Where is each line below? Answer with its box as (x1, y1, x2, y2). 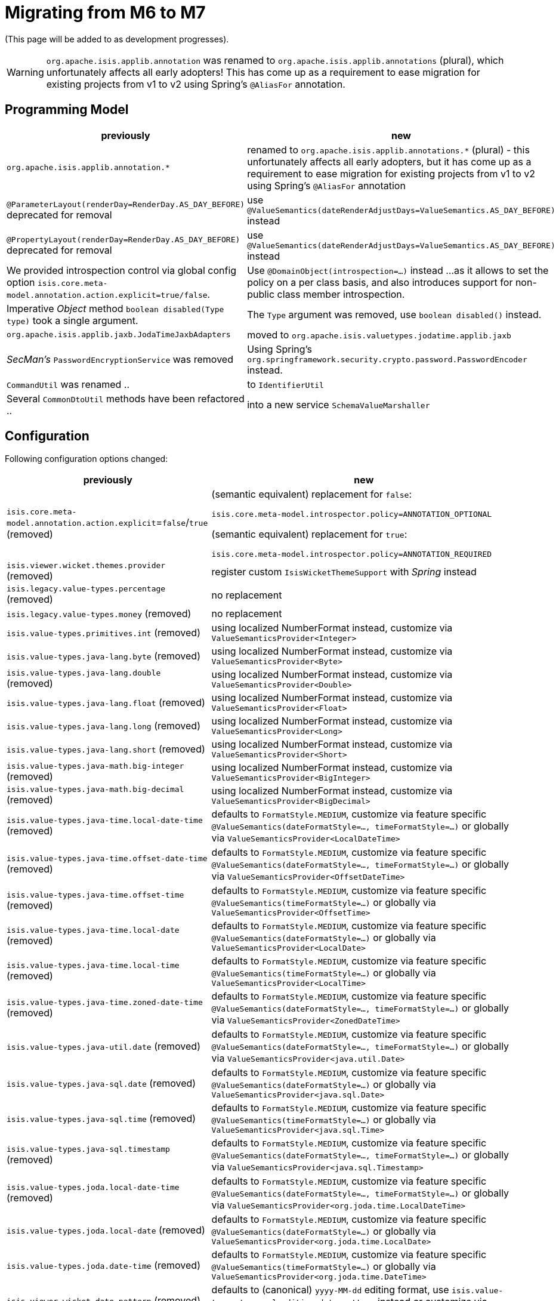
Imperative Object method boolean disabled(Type (7, 302, 224, 315)
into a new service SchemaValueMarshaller (247, 398, 430, 411)
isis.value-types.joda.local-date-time (7, 1182, 180, 1192)
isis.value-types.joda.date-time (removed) (7, 1259, 200, 1271)
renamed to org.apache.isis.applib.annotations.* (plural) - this (247, 143, 530, 156)
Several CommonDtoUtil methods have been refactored (7, 392, 245, 405)
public (247, 288, 275, 300)
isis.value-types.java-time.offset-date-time (7, 853, 208, 863)
